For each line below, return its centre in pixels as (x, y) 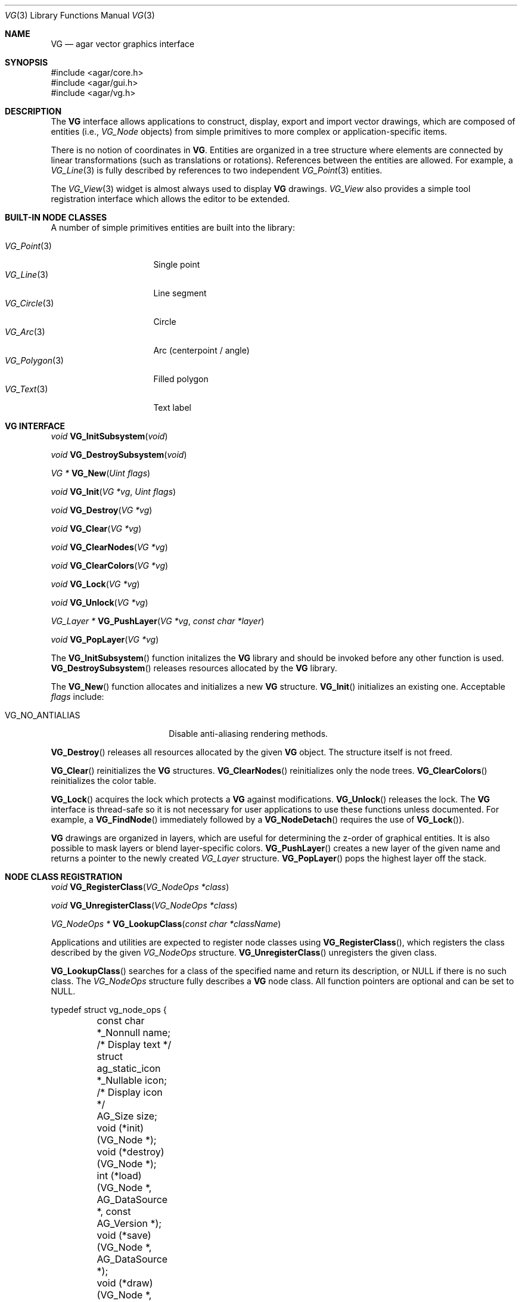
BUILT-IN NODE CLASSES (56, 217)
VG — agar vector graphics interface (123, 44)
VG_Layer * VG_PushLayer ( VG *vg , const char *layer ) (158, 621)
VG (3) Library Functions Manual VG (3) (80, 15)
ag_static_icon (129, 1068)
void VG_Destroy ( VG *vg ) (102, 510)
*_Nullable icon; (132, 1080)
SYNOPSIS (27, 62)
